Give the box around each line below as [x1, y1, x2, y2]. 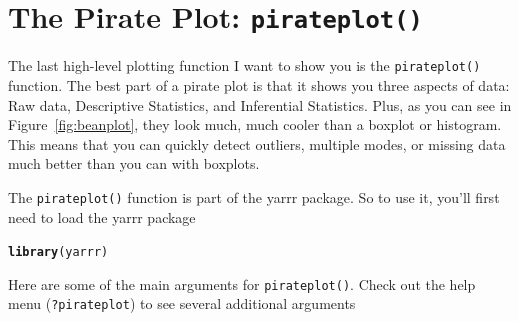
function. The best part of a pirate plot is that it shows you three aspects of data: [8, 74, 510, 95]
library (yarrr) [8, 245, 109, 260]
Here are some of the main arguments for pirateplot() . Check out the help [8, 273, 476, 294]
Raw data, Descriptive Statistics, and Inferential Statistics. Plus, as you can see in [8, 94, 512, 115]
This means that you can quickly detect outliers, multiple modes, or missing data [8, 133, 506, 154]
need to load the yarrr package [8, 206, 196, 227]
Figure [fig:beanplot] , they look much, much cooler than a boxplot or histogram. [8, 114, 502, 135]
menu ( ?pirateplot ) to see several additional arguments [8, 293, 356, 314]
